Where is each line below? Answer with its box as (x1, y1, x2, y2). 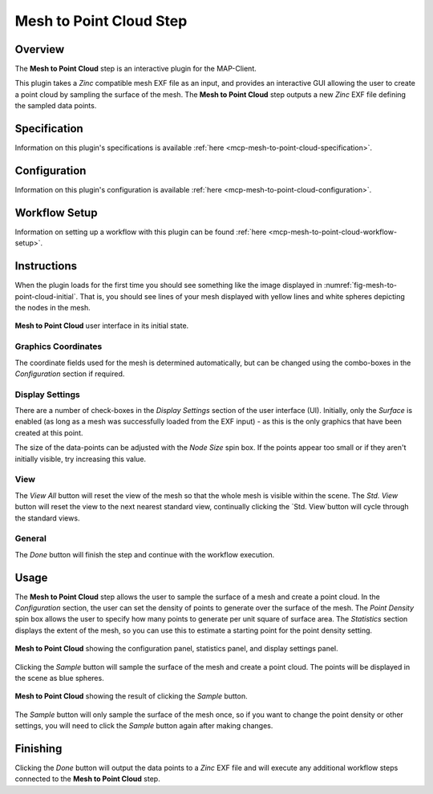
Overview (14, 43, 65, 56)
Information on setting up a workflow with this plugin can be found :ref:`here (14, 227, 267, 237)
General (14, 533, 47, 545)
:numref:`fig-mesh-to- (323, 281, 397, 290)
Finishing (14, 742, 63, 756)
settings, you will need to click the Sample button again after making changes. (14, 721, 273, 731)
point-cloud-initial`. (14, 291, 79, 301)
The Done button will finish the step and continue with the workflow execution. (14, 549, 275, 559)
